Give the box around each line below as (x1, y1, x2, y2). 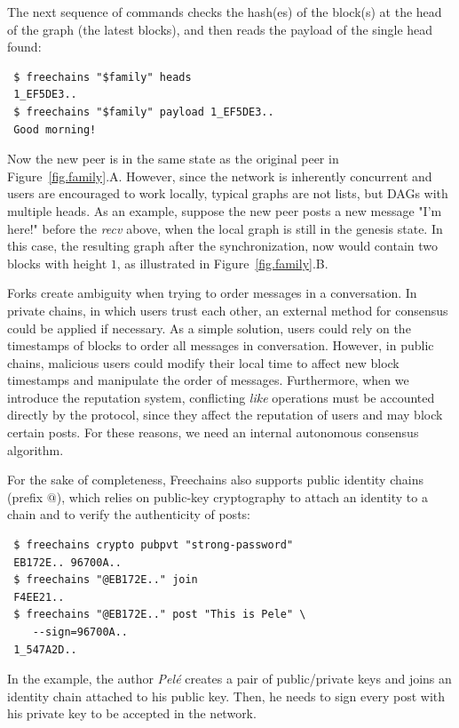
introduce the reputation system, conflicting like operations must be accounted (7, 388, 435, 406)
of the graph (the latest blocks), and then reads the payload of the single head (7, 20, 433, 38)
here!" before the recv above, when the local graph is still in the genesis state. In (7, 219, 443, 237)
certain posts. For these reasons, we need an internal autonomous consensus (7, 423, 419, 442)
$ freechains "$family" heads (13, 70, 192, 84)
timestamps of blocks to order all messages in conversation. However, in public (7, 336, 434, 355)
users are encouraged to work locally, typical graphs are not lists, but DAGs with (7, 184, 448, 203)
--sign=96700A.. (32, 626, 129, 638)
